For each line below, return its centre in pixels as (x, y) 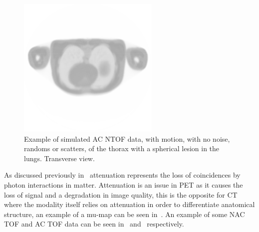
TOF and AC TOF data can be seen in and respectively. (94, 224)
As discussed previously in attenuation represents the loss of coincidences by (122, 175)
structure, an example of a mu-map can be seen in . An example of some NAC (125, 214)
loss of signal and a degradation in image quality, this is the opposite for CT (121, 194)
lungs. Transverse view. (59, 158)
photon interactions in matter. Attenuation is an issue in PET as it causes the (124, 184)
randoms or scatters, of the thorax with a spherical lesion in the (122, 148)
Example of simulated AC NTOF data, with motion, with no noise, (127, 138)
